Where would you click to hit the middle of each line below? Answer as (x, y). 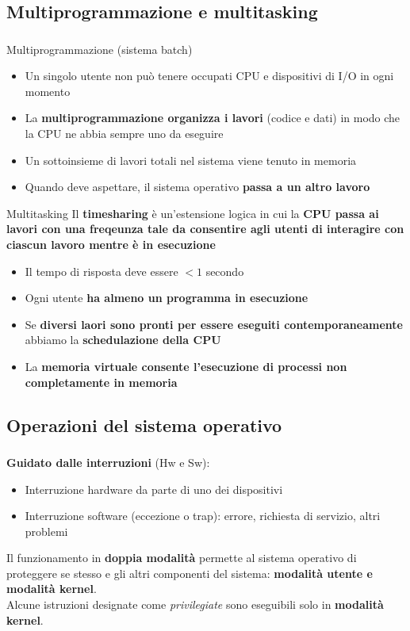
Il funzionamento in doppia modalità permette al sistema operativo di (182, 558)
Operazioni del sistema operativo (144, 424)
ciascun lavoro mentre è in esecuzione (111, 245)
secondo (225, 271)
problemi (46, 531)
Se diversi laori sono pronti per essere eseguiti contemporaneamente (214, 324)
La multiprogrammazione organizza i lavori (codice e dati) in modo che (213, 118)
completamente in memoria (101, 382)
